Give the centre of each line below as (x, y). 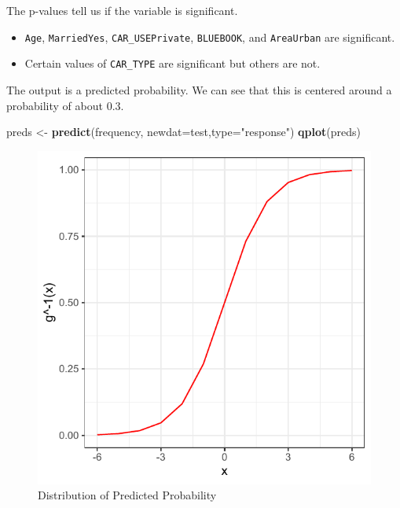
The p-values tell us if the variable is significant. (122, 10)
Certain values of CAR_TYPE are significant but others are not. (172, 63)
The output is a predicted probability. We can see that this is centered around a (199, 89)
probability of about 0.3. (65, 105)
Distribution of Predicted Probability (127, 495)
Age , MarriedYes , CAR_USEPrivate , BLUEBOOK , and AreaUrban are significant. (210, 37)
